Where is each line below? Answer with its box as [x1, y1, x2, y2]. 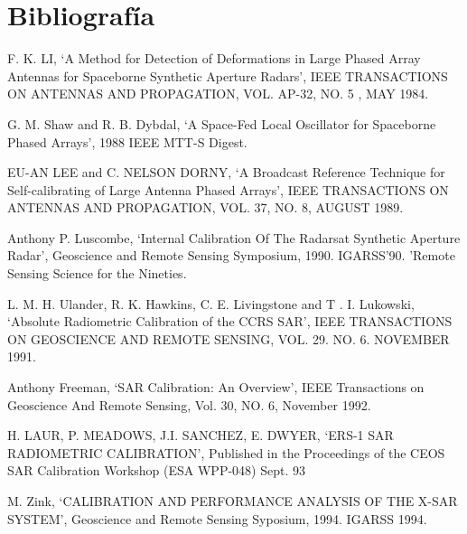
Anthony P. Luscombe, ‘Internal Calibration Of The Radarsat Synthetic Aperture [7, 228, 461, 247]
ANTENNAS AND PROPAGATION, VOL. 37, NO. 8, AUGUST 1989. [7, 198, 404, 217]
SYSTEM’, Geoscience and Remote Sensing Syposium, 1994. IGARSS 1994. [7, 509, 427, 528]
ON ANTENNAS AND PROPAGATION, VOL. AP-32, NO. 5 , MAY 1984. [7, 84, 429, 103]
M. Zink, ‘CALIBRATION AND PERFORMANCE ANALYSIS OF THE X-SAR [7, 492, 458, 510]
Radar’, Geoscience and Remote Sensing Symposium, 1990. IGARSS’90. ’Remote [7, 246, 455, 265]
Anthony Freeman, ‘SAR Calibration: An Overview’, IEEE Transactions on [7, 378, 425, 397]
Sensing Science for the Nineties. [7, 264, 187, 283]
